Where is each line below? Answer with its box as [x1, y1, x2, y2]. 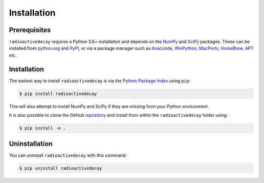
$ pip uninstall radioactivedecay [19, 165, 102, 171]
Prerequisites [9, 26, 51, 34]
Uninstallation [9, 139, 53, 148]
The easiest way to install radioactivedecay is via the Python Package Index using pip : [9, 78, 191, 84]
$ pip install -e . [19, 126, 66, 131]
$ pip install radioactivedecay [19, 91, 97, 96]
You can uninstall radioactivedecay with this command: [9, 152, 127, 158]
